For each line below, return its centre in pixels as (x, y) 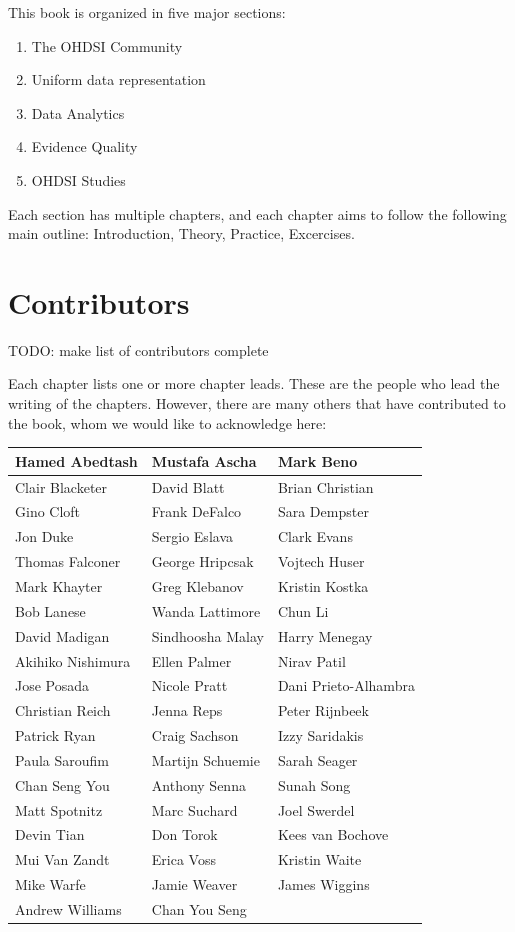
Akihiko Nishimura (73, 660)
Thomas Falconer (68, 561)
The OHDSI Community (107, 45)
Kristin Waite (319, 859)
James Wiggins (323, 884)
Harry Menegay (325, 635)
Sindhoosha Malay (207, 635)
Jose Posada (52, 685)
